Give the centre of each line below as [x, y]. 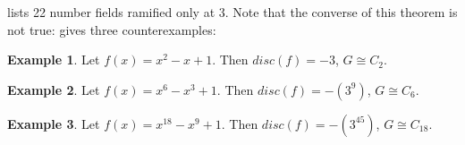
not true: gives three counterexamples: [112, 29]
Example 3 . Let [54, 123]
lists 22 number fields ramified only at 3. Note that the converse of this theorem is [232, 12]
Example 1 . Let [54, 60]
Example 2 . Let [54, 89]
